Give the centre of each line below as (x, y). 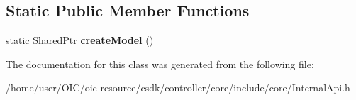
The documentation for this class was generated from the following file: (160, 63)
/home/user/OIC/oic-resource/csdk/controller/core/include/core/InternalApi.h (178, 88)
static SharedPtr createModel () (80, 40)
